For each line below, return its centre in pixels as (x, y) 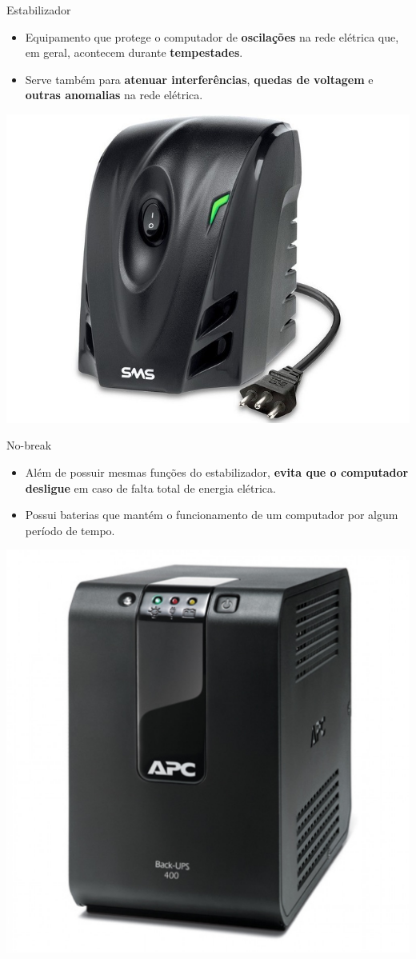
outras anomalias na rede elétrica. (114, 95)
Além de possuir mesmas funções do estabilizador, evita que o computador (217, 472)
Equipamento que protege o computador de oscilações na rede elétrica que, (212, 36)
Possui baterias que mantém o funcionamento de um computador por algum (212, 515)
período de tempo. (70, 530)
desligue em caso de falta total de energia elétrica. (150, 487)
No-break (29, 445)
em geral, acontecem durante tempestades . (134, 52)
